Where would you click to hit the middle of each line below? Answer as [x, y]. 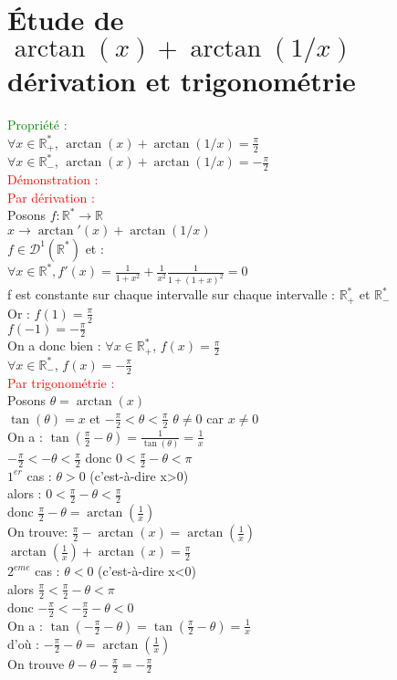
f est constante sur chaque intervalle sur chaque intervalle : [171, 294]
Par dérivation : [51, 197]
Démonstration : [53, 179]
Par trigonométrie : [61, 382]
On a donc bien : [54, 345]
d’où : [24, 643]
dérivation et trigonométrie [182, 81]
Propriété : [37, 125]
